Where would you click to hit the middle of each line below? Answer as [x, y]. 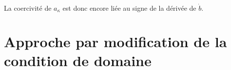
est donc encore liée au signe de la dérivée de [129, 8]
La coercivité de [28, 8]
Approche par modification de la [115, 41]
